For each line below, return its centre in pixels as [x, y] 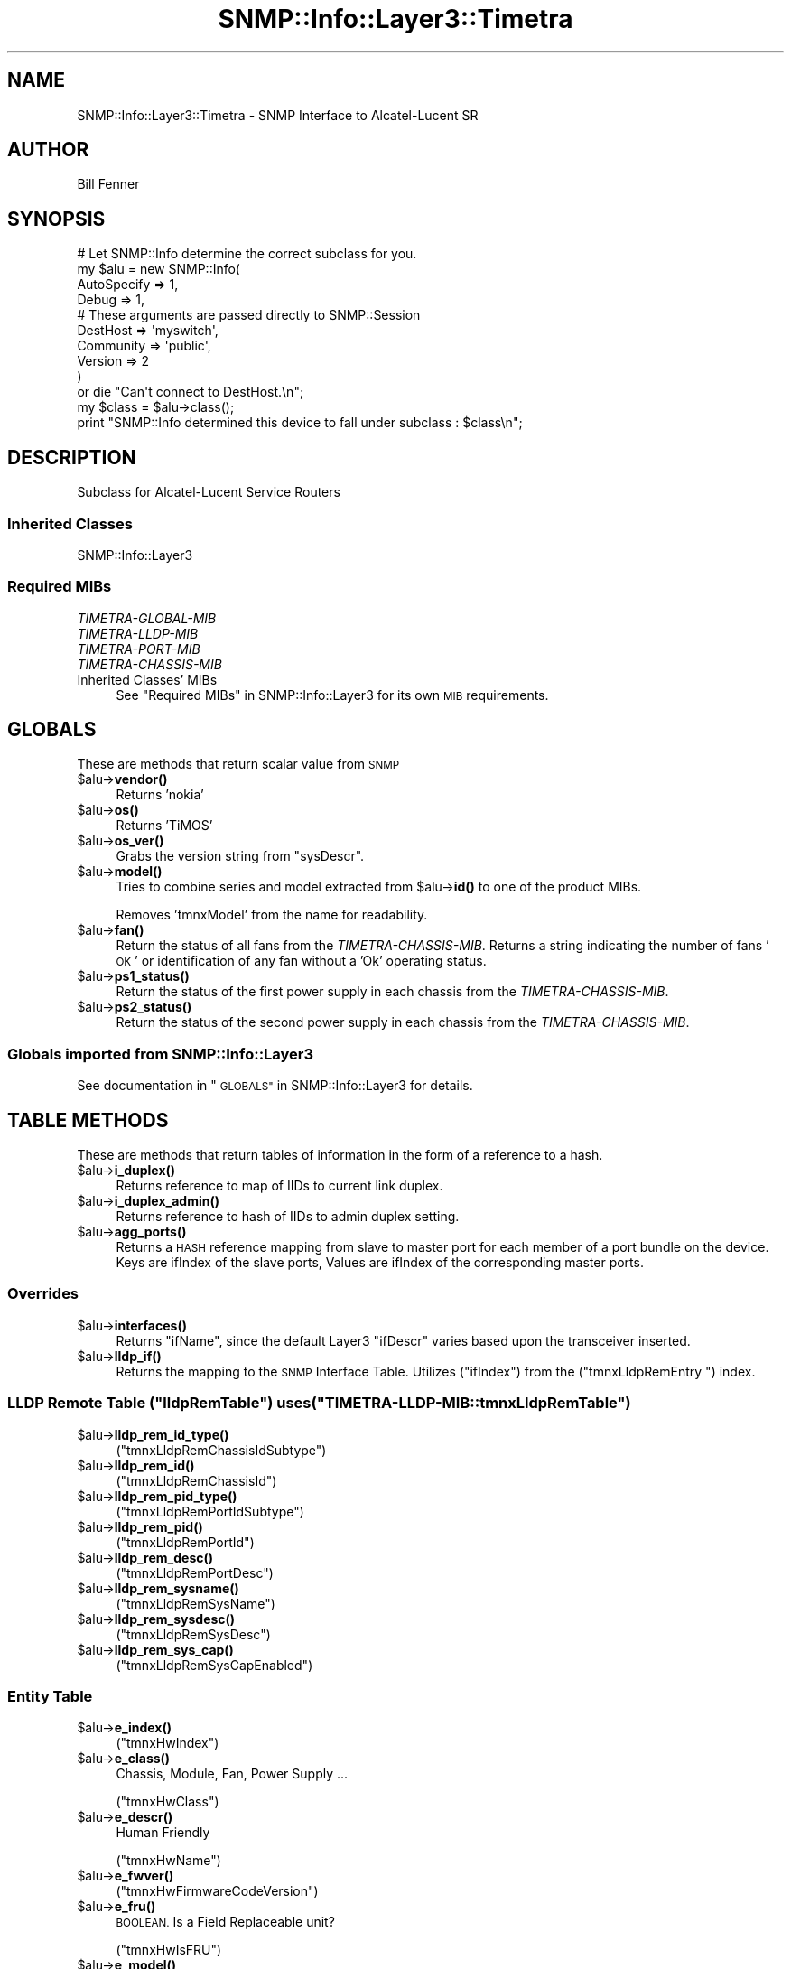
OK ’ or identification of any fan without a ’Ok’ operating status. [301, 961]
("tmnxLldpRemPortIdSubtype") [210, 1511]
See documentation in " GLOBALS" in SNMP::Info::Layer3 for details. [275, 1086]
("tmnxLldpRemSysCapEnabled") [214, 1665]
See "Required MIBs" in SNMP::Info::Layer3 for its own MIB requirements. [332, 695]
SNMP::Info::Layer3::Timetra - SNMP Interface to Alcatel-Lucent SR [278, 115]
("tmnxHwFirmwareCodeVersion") [217, 1891]
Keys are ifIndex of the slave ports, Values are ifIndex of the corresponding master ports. [380, 1263]
